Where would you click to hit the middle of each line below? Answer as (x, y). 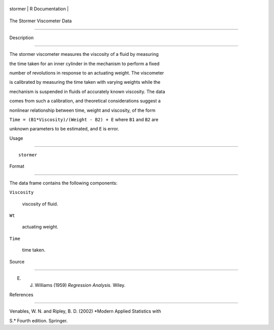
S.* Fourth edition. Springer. (39, 320)
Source (17, 261)
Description (22, 38)
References (21, 294)
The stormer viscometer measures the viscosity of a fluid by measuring (84, 54)
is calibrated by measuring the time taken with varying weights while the (85, 82)
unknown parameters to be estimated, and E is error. (64, 129)
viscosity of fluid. (40, 204)
